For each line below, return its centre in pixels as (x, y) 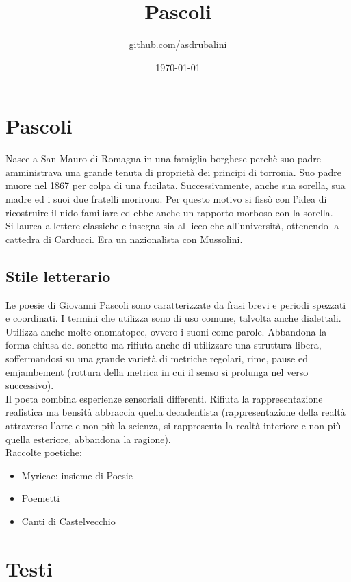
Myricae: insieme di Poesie (77, 475)
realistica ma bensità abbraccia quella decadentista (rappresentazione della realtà (175, 412)
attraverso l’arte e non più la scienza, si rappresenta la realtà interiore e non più (173, 425)
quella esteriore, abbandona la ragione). (88, 439)
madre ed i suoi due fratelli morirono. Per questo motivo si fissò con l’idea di (166, 199)
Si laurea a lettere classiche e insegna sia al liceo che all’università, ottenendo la (172, 226)
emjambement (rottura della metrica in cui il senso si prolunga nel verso (157, 371)
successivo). (30, 385)
